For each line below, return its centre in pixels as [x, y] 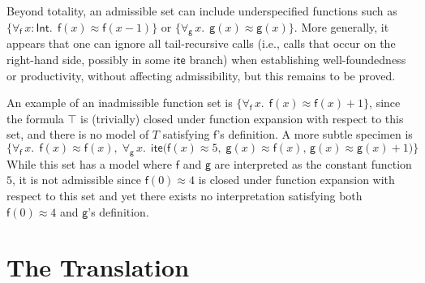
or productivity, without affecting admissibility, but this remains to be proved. [201, 75]
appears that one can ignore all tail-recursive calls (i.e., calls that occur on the [201, 43]
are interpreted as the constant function [313, 163]
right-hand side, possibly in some [88, 59]
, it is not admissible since [77, 180]
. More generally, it [341, 26]
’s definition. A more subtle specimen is [315, 134]
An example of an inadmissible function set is [120, 103]
